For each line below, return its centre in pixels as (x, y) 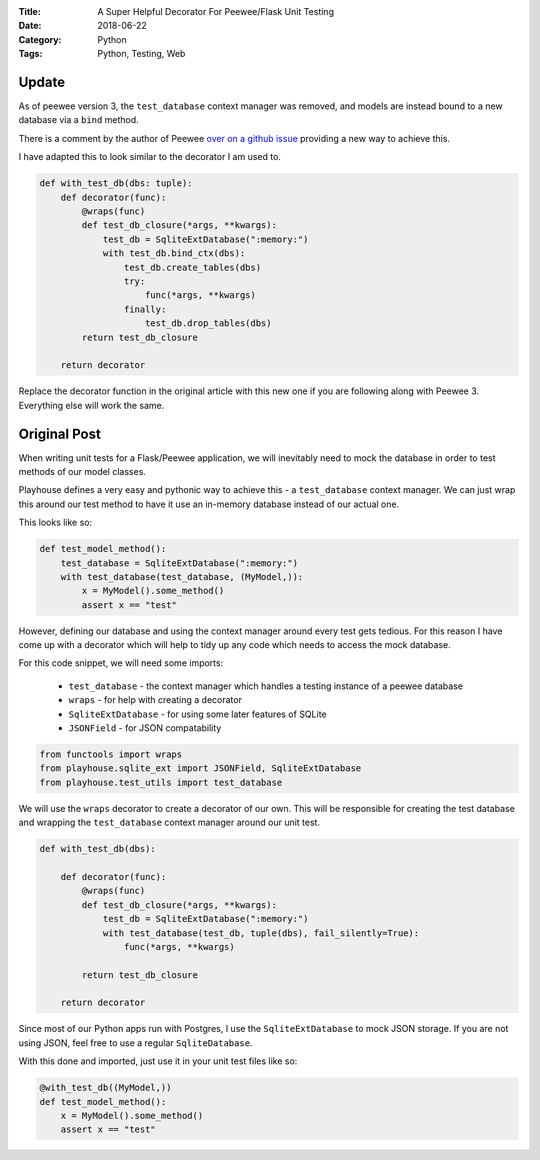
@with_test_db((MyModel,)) (105, 1088)
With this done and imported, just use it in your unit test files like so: (158, 1061)
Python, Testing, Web (141, 54)
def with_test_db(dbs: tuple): (116, 183)
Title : (30, 11)
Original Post (60, 433)
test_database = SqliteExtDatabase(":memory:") (179, 563)
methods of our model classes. (82, 471)
